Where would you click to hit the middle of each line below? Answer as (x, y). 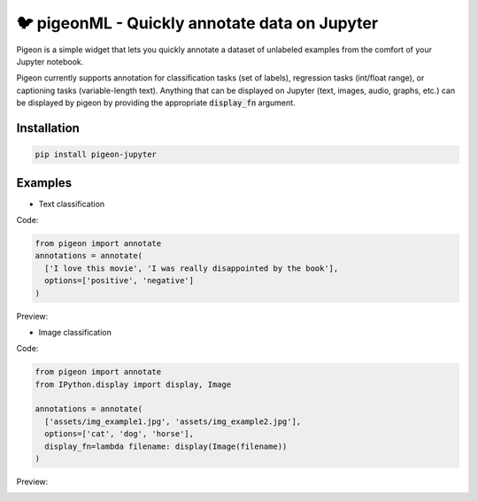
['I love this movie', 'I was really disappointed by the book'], (192, 268)
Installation (48, 128)
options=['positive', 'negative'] (119, 281)
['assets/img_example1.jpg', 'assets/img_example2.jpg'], (173, 421)
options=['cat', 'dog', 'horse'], (119, 434)
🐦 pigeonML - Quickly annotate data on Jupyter (197, 23)
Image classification (75, 332)
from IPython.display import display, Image (133, 384)
